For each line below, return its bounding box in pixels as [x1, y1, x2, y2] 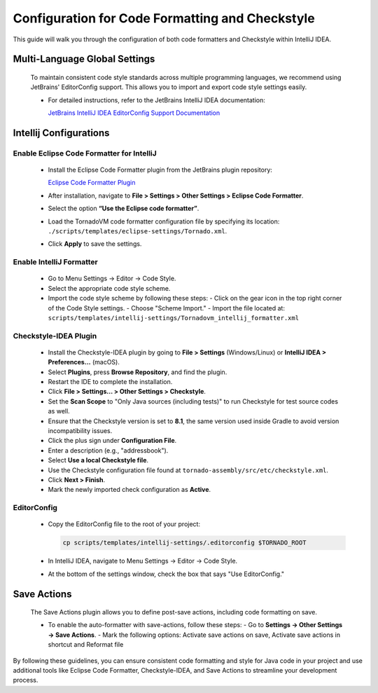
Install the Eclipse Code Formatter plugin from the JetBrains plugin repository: [48, 165, 273, 174]
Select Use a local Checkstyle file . [48, 456, 149, 465]
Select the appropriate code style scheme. [48, 284, 171, 292]
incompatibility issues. [48, 427, 113, 435]
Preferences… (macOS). [48, 358, 120, 366]
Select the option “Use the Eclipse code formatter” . [48, 204, 199, 213]
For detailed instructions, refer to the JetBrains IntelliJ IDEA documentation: [48, 95, 266, 104]
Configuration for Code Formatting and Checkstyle [13, 11, 315, 26]
